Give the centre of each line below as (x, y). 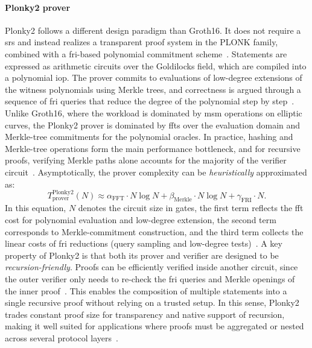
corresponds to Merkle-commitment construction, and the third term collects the (154, 231)
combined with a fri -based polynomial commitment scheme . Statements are (146, 53)
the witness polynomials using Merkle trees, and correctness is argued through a (153, 89)
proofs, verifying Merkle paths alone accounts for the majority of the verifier (146, 160)
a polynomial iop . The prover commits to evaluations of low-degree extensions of (154, 78)
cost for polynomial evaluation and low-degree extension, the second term (141, 220)
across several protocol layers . (62, 337)
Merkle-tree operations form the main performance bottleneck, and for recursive (153, 148)
